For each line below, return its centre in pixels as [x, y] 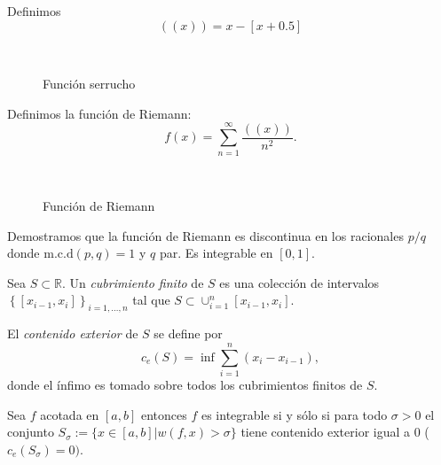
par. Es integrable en [216, 253]
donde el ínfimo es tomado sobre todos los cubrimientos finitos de [185, 384]
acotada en [70, 414]
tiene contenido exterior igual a [326, 432]
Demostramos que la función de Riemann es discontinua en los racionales [205, 235]
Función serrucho [89, 84]
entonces [164, 414]
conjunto [31, 432]
